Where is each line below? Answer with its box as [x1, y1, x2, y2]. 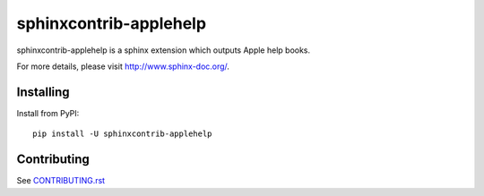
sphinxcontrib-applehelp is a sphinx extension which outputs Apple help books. [16, 45, 311, 55]
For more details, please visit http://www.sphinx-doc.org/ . [16, 61, 230, 72]
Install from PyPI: [16, 107, 80, 118]
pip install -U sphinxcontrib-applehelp [32, 129, 212, 139]
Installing [16, 84, 71, 99]
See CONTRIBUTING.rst [16, 175, 106, 186]
